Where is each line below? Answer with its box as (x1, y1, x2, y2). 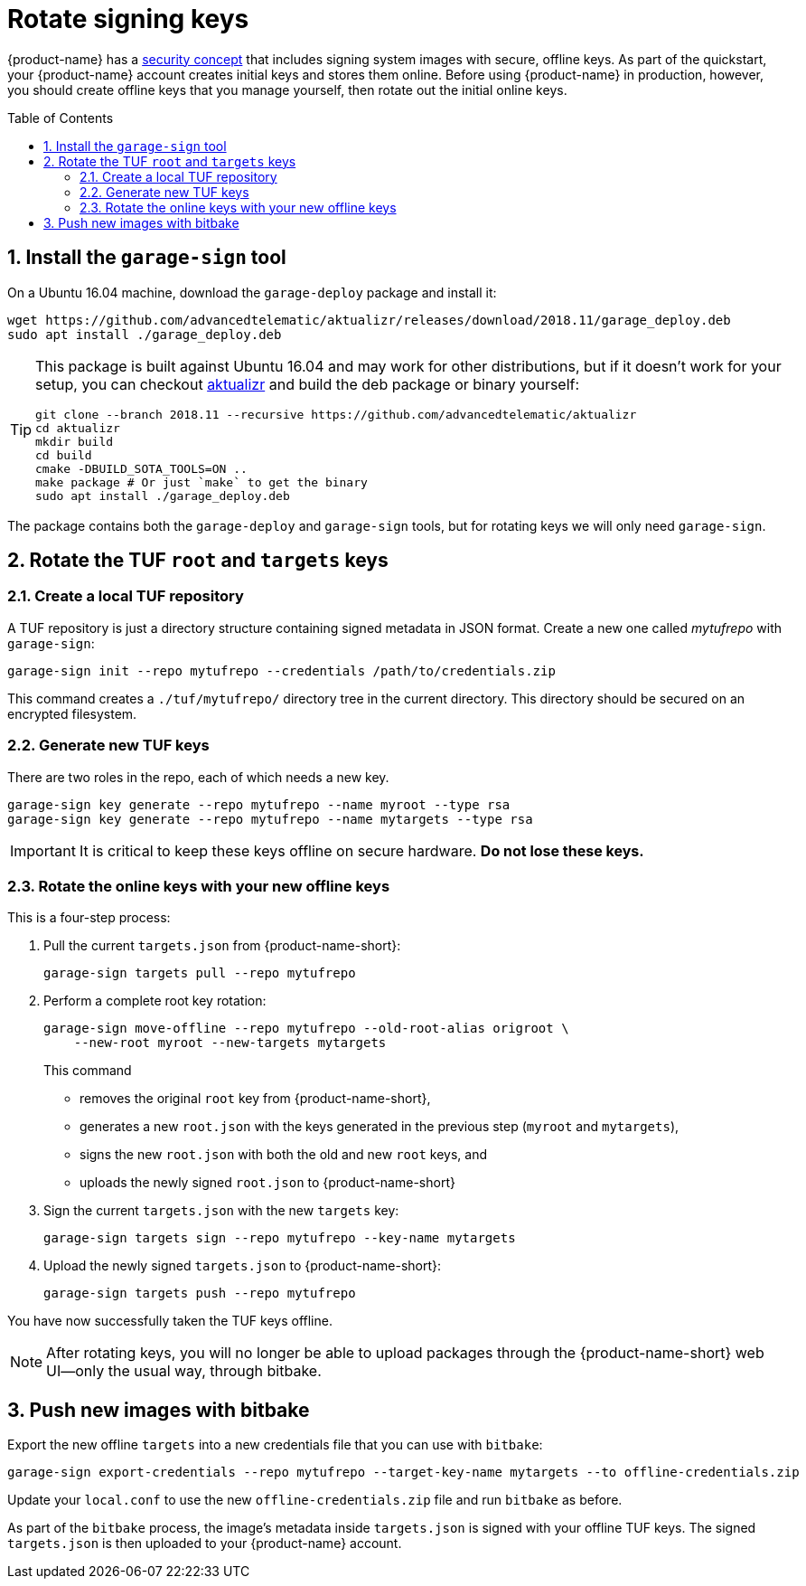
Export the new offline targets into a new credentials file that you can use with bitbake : (7, 1437, 543, 1453)
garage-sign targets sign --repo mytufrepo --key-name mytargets (43, 1231, 516, 1246)
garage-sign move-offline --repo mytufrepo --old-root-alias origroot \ (43, 1021, 569, 1036)
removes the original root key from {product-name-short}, (80, 1090, 431, 1107)
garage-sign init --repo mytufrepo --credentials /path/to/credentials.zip (7, 663, 556, 678)
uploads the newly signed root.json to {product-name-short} (80, 1175, 455, 1191)
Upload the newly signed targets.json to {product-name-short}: (43, 1258, 442, 1274)
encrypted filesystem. (7, 705, 137, 722)
